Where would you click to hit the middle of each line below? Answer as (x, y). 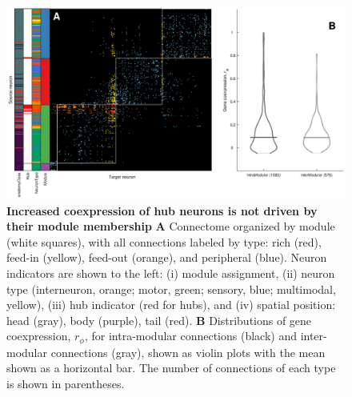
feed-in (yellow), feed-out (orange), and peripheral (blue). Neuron (167, 257)
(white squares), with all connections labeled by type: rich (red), (164, 241)
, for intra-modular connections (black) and (190, 336)
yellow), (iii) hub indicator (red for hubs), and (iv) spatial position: (171, 305)
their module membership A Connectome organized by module (171, 226)
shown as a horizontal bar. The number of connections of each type (171, 368)
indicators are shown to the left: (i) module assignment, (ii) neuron (171, 273)
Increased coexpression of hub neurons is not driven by (162, 210)
